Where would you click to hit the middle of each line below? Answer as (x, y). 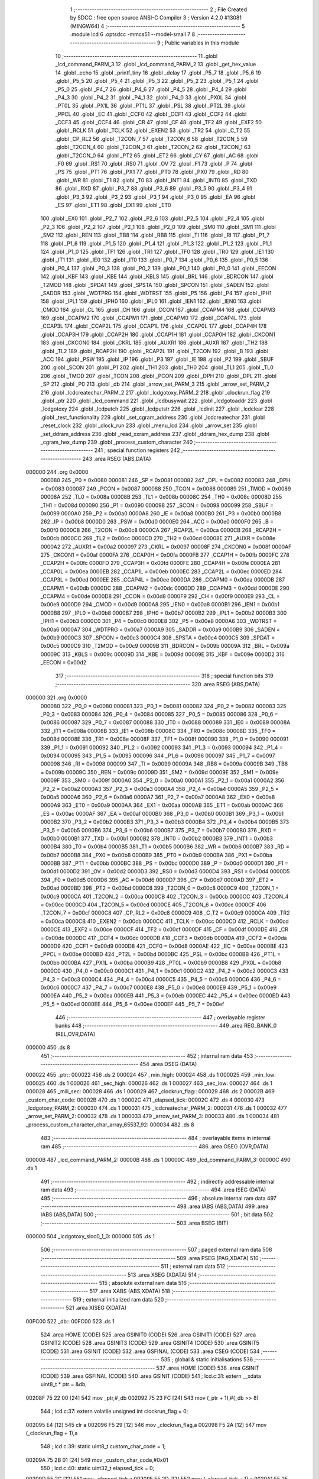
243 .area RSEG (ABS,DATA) (117, 458)
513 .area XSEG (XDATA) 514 (162, 1274)
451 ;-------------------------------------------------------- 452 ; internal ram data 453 (147, 1055)
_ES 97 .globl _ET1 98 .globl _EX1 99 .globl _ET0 (113, 205)
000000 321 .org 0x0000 (56, 697)
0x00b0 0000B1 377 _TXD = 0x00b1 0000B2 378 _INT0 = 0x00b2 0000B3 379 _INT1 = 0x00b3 (157, 838)
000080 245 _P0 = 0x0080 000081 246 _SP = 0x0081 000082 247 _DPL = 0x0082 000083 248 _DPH (165, 480)
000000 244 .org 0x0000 (57, 472)
